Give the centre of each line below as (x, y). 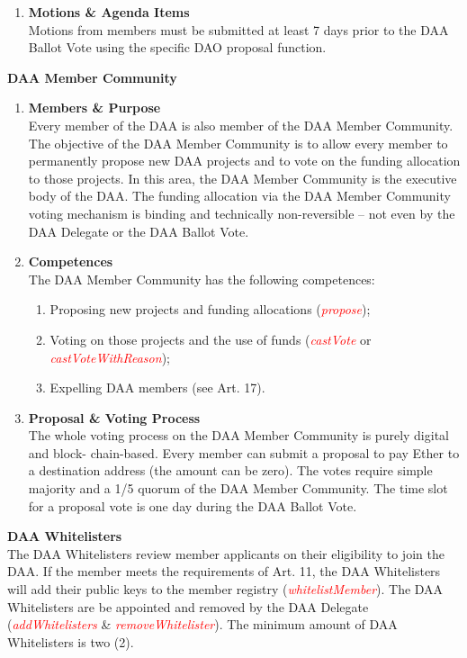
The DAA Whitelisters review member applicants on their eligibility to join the (226, 553)
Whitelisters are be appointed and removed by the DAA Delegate (188, 606)
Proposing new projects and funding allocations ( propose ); (210, 309)
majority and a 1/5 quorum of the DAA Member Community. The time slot (238, 488)
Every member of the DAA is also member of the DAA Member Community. (241, 125)
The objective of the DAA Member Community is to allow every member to (238, 143)
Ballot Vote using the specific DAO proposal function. (177, 47)
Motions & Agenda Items (109, 12)
